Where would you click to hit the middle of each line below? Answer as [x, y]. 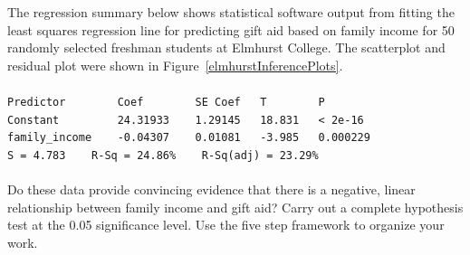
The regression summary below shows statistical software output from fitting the [231, 12]
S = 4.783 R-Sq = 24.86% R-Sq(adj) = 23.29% [163, 155]
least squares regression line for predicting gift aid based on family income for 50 [231, 29]
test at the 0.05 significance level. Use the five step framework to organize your [226, 225]
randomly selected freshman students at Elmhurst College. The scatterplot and [226, 47]
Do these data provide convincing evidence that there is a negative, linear [211, 189]
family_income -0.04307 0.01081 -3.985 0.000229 [189, 138]
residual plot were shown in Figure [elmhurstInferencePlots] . [175, 65]
